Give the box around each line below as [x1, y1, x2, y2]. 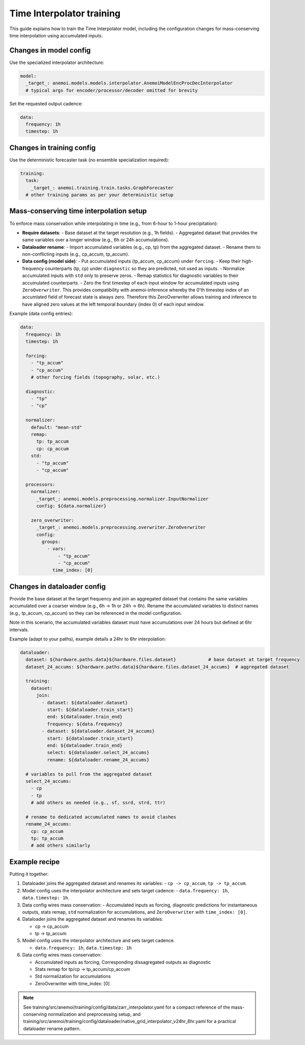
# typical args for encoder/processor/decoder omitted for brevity [26, 87, 198, 93]
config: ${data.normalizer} [36, 503, 107, 508]
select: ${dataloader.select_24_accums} [46, 750, 150, 756]
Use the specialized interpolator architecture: [9, 59, 105, 65]
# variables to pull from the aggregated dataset [26, 771, 152, 777]
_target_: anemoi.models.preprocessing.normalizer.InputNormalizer [36, 496, 209, 502]
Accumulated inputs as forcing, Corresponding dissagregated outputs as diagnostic [35, 959, 211, 965]
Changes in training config [9, 143, 96, 152]
